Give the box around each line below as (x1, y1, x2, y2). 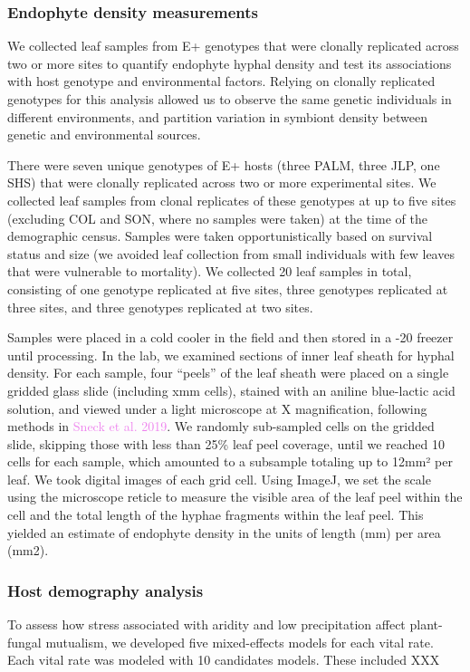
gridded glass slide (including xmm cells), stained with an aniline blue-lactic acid (7, 380, 456, 399)
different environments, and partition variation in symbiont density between (7, 107, 427, 126)
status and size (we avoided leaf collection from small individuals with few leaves (7, 244, 455, 263)
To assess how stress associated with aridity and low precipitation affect (7, 615, 406, 634)
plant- (409, 615, 443, 634)
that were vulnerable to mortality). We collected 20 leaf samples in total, (7, 262, 412, 281)
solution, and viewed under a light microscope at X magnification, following (7, 398, 427, 418)
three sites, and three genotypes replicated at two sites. (7, 297, 313, 316)
